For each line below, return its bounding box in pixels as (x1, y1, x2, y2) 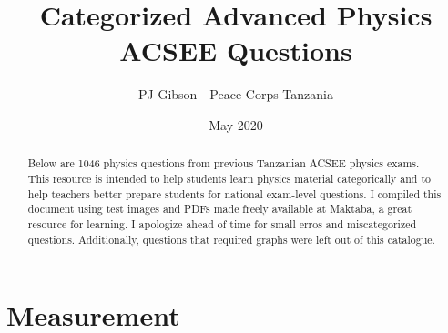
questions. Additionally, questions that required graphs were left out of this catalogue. (27, 231, 435, 247)
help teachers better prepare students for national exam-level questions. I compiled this (27, 186, 442, 201)
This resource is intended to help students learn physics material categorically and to (27, 170, 432, 186)
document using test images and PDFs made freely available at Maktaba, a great (27, 201, 412, 217)
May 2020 (209, 115, 263, 134)
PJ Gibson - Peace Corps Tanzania (138, 85, 333, 104)
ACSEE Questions (119, 32, 352, 69)
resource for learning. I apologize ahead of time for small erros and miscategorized (27, 216, 417, 231)
